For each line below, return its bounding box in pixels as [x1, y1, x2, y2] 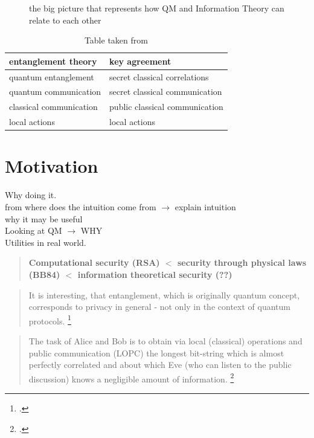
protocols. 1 [28, 312, 71, 327]
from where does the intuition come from [5, 200, 156, 213]
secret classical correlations [109, 70, 209, 83]
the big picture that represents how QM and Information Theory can [29, 2, 284, 14]
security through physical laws [177, 256, 307, 269]
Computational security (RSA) [28, 256, 160, 269]
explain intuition [175, 200, 236, 213]
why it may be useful [5, 212, 83, 225]
